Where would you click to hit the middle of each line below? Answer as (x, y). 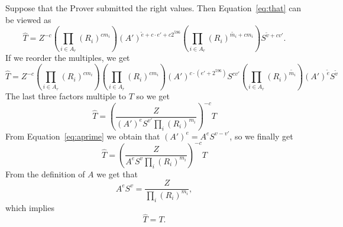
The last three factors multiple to (66, 96)
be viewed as (28, 19)
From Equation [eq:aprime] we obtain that (83, 136)
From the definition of (45, 174)
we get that (117, 174)
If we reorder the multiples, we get (68, 58)
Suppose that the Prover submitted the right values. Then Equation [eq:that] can (153, 8)
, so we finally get (261, 136)
